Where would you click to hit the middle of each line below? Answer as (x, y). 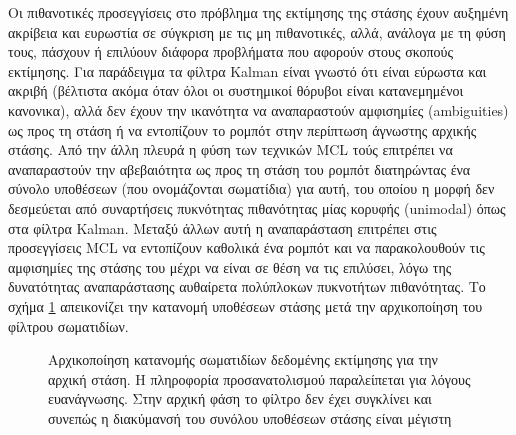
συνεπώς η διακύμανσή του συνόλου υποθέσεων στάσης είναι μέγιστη (250, 417)
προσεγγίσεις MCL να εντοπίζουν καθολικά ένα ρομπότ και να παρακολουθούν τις (246, 247)
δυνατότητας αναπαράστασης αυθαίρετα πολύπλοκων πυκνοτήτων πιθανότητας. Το (247, 286)
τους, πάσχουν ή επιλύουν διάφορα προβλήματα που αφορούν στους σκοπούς (231, 51)
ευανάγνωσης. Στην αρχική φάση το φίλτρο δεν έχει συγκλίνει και (240, 398)
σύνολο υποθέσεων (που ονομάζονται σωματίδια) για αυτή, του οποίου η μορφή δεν (251, 188)
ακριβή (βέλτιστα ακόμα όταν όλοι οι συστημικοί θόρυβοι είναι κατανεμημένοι (236, 90)
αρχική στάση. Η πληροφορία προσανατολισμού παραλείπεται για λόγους (259, 378)
